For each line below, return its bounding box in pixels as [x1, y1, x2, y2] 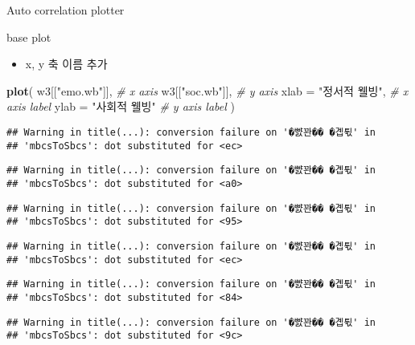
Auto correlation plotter [6, 2, 125, 18]
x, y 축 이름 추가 [25, 55, 108, 72]
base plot [6, 28, 51, 45]
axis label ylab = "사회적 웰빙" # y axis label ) [6, 98, 235, 115]
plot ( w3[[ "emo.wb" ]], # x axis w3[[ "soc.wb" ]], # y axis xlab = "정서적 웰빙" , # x [6, 82, 409, 99]
